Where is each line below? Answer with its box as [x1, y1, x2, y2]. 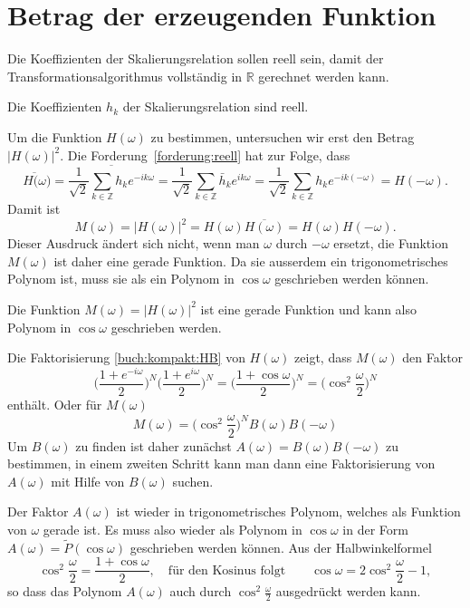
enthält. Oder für [7, 394, 102, 413]
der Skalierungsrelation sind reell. [122, 97, 309, 116]
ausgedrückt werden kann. [275, 582, 421, 601]
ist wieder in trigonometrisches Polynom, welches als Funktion [116, 502, 461, 521]
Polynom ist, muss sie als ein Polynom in [7, 269, 235, 288]
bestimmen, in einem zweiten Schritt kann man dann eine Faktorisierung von [7, 454, 436, 473]
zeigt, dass [294, 348, 352, 367]
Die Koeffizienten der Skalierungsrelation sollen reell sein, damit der [7, 49, 384, 68]
